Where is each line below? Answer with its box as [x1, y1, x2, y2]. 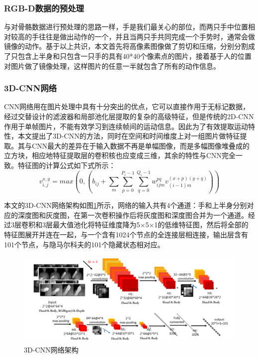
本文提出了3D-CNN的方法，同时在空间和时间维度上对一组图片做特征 [17, 131, 240, 141]
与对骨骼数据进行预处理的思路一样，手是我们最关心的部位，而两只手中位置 [4, 21, 248, 32]
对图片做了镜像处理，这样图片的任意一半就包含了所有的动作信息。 [4, 60, 220, 71]
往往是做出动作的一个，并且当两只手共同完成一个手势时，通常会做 [38, 31, 255, 41]
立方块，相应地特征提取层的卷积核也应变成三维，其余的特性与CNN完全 [4, 150, 236, 161]
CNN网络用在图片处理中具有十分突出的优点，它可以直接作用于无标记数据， [4, 101, 250, 112]
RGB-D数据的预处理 [4, 1, 84, 14]
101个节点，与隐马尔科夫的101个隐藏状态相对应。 [4, 239, 164, 249]
